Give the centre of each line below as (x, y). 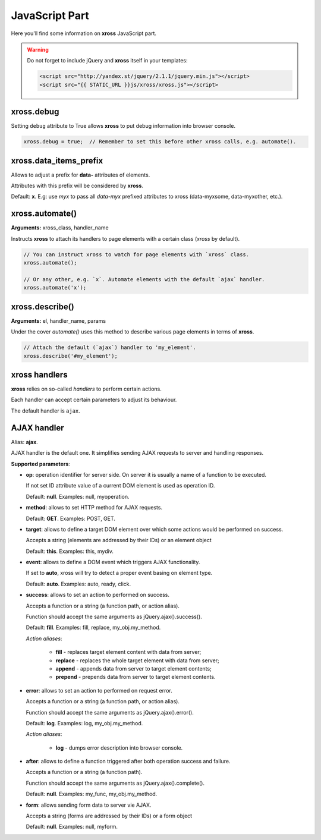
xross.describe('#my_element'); (71, 356)
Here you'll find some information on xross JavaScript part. (84, 33)
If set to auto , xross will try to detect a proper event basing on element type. (119, 573)
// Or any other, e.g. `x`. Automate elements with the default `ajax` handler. (144, 279)
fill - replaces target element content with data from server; (128, 652)
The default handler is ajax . (45, 411)
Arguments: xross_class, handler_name (60, 228)
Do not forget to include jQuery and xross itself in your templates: (107, 61)
